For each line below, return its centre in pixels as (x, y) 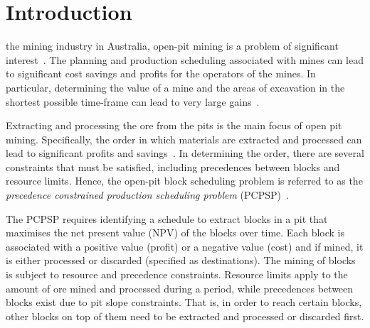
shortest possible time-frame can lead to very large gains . (133, 101)
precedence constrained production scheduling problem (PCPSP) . (147, 195)
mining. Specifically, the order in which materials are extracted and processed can (184, 139)
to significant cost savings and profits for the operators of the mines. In (161, 73)
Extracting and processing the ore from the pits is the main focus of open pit (174, 125)
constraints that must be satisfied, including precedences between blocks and (173, 166)
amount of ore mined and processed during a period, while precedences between (180, 288)
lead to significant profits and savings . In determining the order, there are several (185, 153)
